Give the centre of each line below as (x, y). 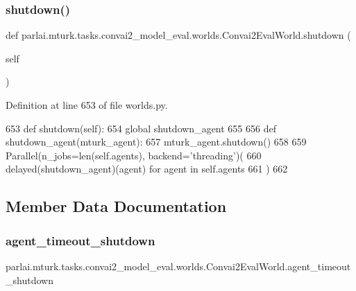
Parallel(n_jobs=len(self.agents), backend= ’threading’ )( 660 (134, 155)
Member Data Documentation (116, 206)
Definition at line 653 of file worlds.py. (87, 105)
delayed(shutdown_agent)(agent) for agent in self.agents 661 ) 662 (147, 169)
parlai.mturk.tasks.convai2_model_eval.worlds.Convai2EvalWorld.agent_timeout (178, 266)
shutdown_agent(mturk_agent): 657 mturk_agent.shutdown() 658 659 (156, 142)
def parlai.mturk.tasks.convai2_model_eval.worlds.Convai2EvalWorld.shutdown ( (178, 35)
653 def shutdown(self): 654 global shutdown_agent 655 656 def (141, 128)
